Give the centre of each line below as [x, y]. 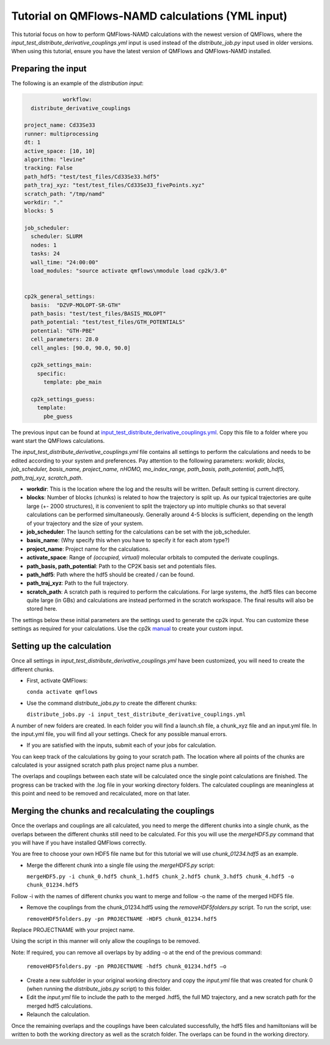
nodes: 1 [44, 245]
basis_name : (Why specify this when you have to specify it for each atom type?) [128, 540]
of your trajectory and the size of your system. [85, 523]
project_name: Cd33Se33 [60, 125]
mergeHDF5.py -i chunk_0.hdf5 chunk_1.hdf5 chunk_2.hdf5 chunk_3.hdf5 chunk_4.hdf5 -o [160, 877]
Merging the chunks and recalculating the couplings [113, 811]
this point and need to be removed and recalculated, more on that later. [101, 794]
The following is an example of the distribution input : [77, 83]
